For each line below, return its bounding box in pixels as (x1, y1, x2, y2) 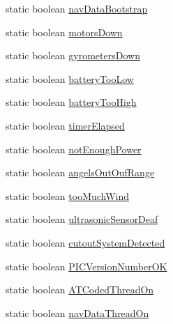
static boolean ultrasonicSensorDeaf (6, 212, 158, 226)
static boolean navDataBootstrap (6, 1, 148, 15)
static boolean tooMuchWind (6, 188, 130, 203)
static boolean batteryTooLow (6, 71, 134, 86)
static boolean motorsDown (6, 24, 123, 39)
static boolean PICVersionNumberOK (6, 259, 167, 273)
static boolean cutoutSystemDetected (6, 235, 165, 249)
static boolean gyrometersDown (6, 48, 140, 63)
